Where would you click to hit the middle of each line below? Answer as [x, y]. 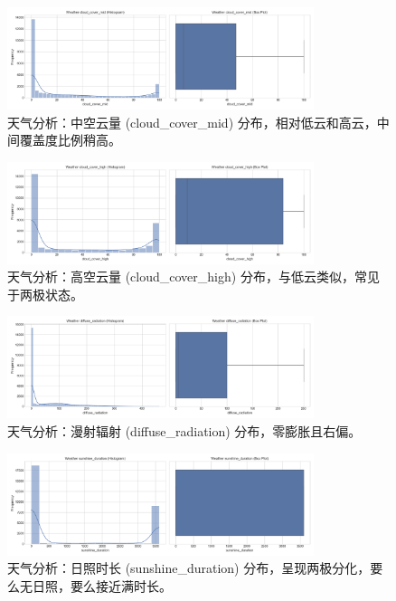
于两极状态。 [45, 294]
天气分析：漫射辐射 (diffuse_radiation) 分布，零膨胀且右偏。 [184, 430]
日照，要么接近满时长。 [102, 585]
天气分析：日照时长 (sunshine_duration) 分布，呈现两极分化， [189, 568]
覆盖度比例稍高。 [70, 140]
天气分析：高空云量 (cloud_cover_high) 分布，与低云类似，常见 [193, 277]
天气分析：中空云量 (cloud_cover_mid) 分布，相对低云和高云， [192, 122]
